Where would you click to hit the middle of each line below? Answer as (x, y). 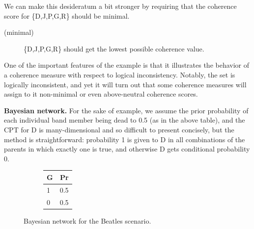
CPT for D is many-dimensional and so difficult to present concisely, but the (119, 129)
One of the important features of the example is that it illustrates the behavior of (127, 65)
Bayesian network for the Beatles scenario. (87, 220)
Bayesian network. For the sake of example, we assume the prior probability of (126, 110)
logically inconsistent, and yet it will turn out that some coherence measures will (125, 84)
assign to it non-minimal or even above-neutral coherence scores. (101, 94)
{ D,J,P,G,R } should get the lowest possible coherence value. (114, 48)
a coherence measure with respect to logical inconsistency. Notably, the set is (120, 74)
